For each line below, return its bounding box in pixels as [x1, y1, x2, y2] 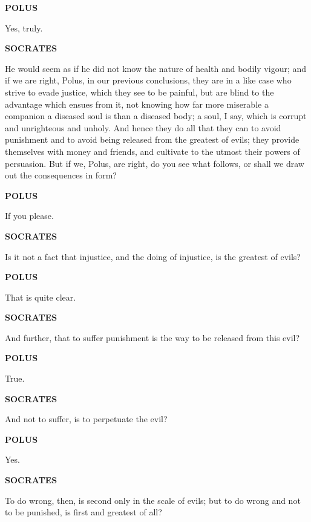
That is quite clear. [5, 290, 76, 303]
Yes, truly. [5, 21, 43, 34]
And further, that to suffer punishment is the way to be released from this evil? [5, 331, 300, 344]
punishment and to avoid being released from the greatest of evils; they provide [5, 133, 300, 146]
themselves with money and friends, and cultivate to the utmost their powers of [5, 145, 300, 157]
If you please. [5, 209, 54, 222]
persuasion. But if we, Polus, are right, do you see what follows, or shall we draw [5, 157, 304, 169]
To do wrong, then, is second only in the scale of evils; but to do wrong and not [5, 494, 301, 506]
